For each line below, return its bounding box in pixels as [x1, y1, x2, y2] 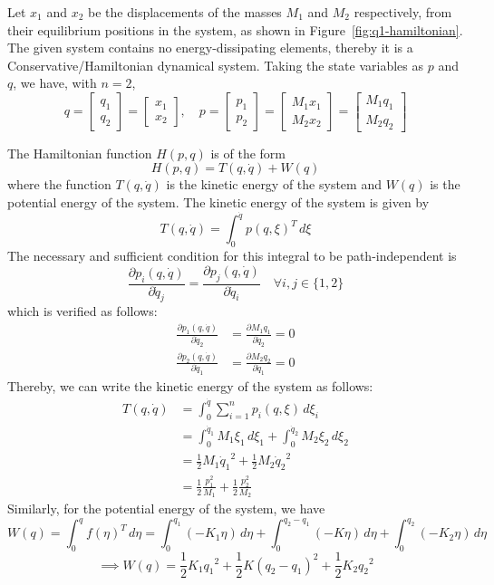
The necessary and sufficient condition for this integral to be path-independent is [7, 246, 457, 265]
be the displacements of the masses [88, 3, 282, 21]
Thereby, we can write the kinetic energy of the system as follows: [7, 377, 373, 396]
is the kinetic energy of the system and [166, 175, 382, 194]
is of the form [210, 143, 286, 162]
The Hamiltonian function [7, 143, 152, 162]
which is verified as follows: [7, 302, 158, 321]
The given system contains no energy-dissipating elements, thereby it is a [7, 38, 413, 57]
